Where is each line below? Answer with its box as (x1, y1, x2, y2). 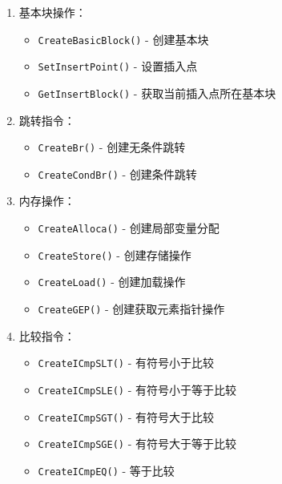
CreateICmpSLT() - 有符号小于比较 (38, 354, 214, 371)
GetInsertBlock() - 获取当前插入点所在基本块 (38, 84, 276, 101)
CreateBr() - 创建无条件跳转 (38, 139, 186, 155)
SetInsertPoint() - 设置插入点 (38, 58, 198, 75)
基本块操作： (18, 4, 87, 20)
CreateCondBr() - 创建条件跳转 (38, 165, 197, 182)
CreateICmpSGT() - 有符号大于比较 (38, 408, 214, 425)
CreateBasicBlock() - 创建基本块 (38, 30, 209, 47)
